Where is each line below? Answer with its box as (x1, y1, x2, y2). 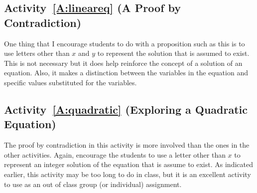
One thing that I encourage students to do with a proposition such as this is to (4, 38, 245, 48)
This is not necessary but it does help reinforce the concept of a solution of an (4, 57, 243, 68)
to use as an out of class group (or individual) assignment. (4, 179, 182, 189)
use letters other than (4, 48, 70, 58)
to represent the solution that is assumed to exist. (97, 48, 250, 58)
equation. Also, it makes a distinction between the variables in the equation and (4, 67, 248, 78)
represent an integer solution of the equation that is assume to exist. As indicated (4, 159, 253, 170)
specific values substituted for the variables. (4, 77, 137, 87)
